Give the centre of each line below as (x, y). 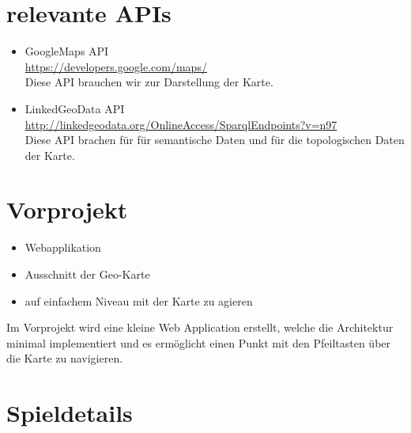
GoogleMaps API (67, 51)
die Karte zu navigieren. (65, 358)
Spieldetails (70, 413)
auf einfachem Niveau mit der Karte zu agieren (139, 300)
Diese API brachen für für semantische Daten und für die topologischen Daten (215, 140)
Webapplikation (63, 247)
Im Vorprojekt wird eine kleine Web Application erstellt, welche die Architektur (200, 327)
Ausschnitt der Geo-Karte (87, 274)
